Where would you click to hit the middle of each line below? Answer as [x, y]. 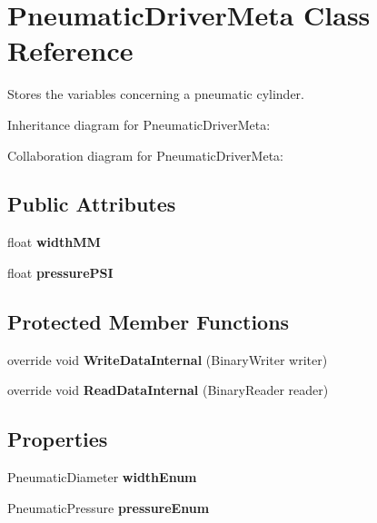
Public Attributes [92, 204]
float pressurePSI [60, 272]
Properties [58, 439]
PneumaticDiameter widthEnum [102, 477]
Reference [70, 50]
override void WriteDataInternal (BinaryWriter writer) [168, 359]
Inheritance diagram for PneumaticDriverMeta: [139, 124]
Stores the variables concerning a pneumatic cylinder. [156, 94]
